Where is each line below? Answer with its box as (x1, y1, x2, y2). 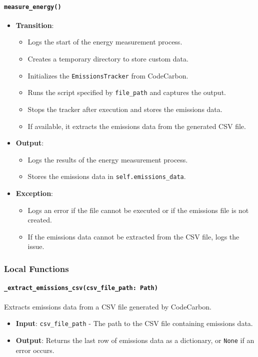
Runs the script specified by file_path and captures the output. (27, 87, 226, 97)
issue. (27, 241, 44, 251)
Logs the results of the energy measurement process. (27, 154, 188, 164)
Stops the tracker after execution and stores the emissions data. (27, 103, 222, 114)
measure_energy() (4, 3, 61, 10)
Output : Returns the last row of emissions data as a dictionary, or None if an (15, 334, 254, 345)
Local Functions (4, 262, 69, 274)
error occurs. (15, 344, 54, 355)
